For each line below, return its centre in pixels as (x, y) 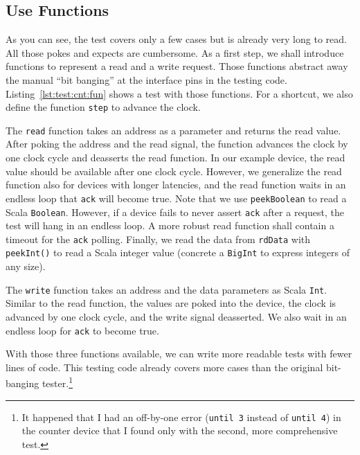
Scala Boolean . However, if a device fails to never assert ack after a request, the (175, 212)
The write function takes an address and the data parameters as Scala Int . (166, 289)
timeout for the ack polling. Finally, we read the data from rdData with (158, 239)
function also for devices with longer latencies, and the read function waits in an (176, 185)
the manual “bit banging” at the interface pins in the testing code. (146, 79)
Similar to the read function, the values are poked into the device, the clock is (171, 303)
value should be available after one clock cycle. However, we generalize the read (174, 171)
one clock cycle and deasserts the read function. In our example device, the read (175, 158)
